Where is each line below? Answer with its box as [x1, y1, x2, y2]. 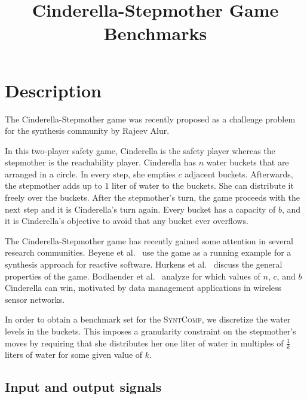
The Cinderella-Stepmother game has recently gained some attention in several [5, 234, 293, 247]
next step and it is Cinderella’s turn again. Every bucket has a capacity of [5, 202, 276, 215]
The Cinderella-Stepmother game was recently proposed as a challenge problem [5, 112, 296, 125]
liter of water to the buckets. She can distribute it [112, 179, 294, 192]
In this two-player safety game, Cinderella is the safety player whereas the [5, 144, 275, 156]
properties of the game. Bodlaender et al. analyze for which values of [5, 269, 260, 282]
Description [5, 78, 102, 102]
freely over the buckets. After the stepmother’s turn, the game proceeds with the [5, 191, 300, 204]
